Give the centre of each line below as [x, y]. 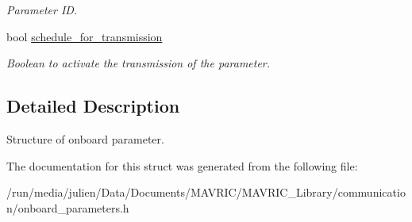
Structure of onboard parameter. [85, 138]
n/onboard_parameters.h [68, 207]
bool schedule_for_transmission [85, 36]
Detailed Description [93, 106]
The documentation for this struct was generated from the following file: [182, 165]
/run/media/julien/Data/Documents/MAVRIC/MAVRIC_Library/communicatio [206, 192]
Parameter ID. [42, 10]
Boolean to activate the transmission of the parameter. [139, 63]
